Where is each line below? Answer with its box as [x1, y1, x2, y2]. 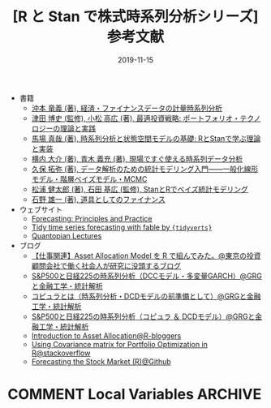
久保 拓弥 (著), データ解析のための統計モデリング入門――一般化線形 [31, 164, 259, 174]
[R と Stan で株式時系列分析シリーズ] [12, 7, 259, 26]
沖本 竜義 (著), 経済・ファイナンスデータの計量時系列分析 [31, 103, 223, 113]
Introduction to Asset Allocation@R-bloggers [31, 330, 182, 341]
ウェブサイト [19, 204, 62, 214]
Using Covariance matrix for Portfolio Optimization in [31, 339, 209, 349]
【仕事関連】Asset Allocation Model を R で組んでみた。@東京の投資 [31, 251, 261, 260]
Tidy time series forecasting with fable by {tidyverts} [31, 222, 213, 232]
